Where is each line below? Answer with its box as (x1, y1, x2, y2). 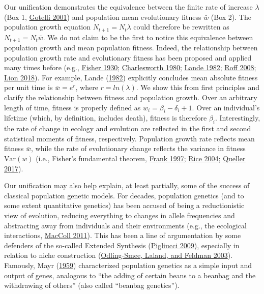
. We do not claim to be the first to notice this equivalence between (43, 32, 253, 42)
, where (75, 82, 98, 93)
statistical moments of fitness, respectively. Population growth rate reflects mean (4, 133, 255, 143)
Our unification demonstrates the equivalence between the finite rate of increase (4, 2, 253, 12)
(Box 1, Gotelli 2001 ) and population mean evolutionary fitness (4, 11, 201, 22)
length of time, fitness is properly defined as (4, 102, 141, 112)
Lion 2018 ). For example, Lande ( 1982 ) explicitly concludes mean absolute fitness (4, 72, 258, 82)
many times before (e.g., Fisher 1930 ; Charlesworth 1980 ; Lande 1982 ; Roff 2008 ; (4, 62, 256, 73)
